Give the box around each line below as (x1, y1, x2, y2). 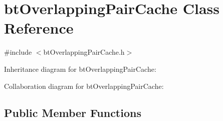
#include (4, 47, 32, 57)
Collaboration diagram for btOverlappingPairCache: (4, 80, 164, 91)
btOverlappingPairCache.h (43, 47, 125, 57)
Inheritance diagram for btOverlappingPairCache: (4, 63, 156, 74)
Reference (4, 18, 74, 38)
